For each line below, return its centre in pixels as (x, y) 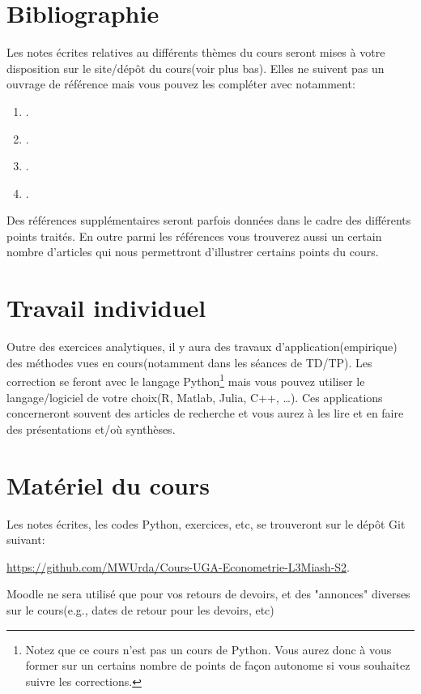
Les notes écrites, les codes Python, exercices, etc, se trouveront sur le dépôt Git (206, 523)
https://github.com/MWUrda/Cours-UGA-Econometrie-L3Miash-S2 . (179, 566)
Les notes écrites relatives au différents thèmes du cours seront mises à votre (196, 52)
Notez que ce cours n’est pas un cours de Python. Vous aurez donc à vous (208, 649)
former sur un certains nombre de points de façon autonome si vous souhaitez (218, 665)
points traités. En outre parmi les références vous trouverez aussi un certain (194, 236)
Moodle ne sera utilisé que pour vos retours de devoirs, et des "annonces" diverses (208, 594)
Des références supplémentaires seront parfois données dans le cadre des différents (209, 220)
